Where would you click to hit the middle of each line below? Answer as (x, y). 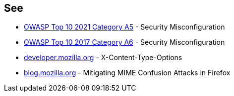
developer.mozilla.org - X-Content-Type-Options (103, 58)
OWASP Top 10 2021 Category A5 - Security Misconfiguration (124, 27)
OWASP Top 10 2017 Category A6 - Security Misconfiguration (124, 42)
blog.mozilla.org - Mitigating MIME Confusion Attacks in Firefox (127, 73)
